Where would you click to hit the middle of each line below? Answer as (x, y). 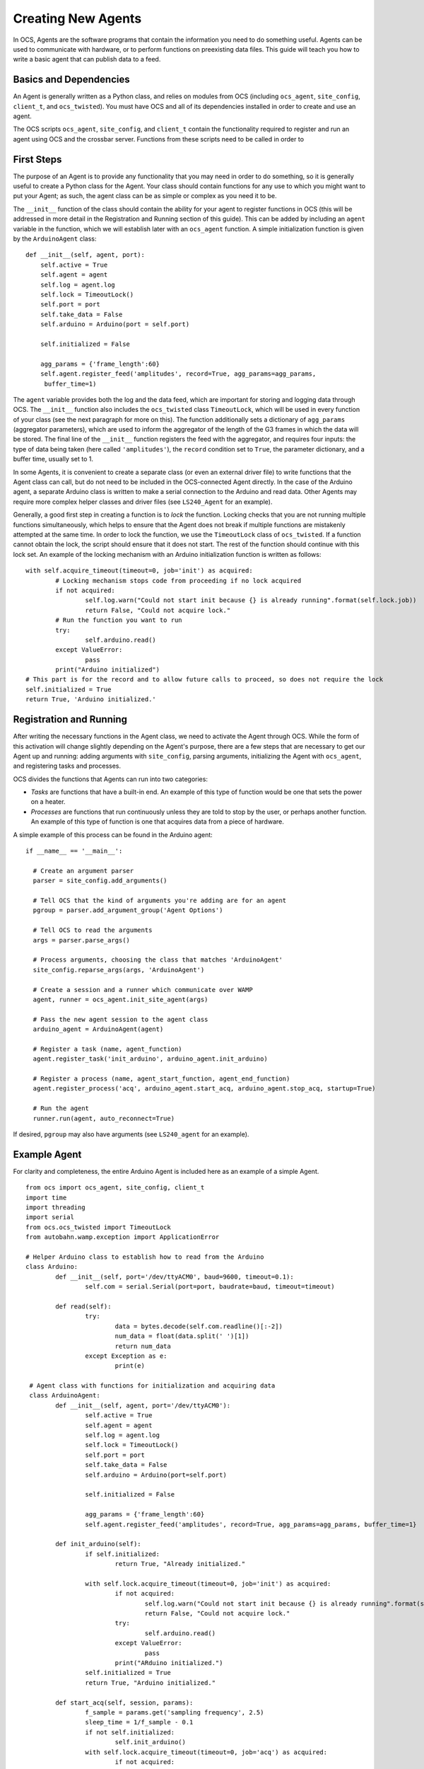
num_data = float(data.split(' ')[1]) (182, 1336)
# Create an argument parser (83, 871)
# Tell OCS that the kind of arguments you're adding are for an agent (160, 900)
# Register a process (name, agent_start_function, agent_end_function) (161, 1079)
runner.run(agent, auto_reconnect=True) (104, 1118)
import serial (50, 1217)
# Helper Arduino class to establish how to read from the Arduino (145, 1257)
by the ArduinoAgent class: (55, 239)
